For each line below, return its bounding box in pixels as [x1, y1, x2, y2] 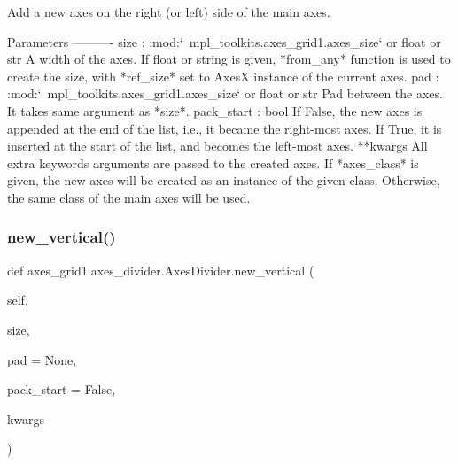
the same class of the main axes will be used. [7, 188, 251, 206]
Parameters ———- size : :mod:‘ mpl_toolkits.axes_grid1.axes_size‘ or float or [7, 32, 441, 50]
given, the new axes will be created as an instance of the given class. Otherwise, [7, 171, 440, 189]
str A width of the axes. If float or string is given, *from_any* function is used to [7, 50, 451, 68]
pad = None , [7, 350, 77, 368]
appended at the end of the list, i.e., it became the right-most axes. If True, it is [7, 119, 442, 137]
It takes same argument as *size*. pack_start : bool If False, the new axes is [7, 101, 423, 120]
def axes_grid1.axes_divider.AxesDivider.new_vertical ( [7, 260, 314, 279]
